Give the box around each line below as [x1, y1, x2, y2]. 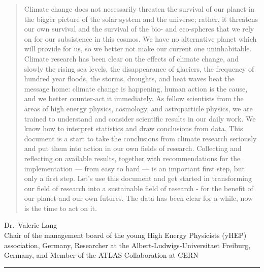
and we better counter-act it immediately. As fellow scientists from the [24, 93, 244, 104]
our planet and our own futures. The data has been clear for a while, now [24, 193, 253, 203]
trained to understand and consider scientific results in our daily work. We [24, 113, 256, 124]
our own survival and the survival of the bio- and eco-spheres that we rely [24, 23, 254, 34]
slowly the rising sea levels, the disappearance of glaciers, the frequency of [24, 63, 254, 74]
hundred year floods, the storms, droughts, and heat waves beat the [24, 73, 235, 84]
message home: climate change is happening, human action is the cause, [24, 83, 248, 94]
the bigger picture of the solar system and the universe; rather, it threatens [24, 13, 258, 24]
